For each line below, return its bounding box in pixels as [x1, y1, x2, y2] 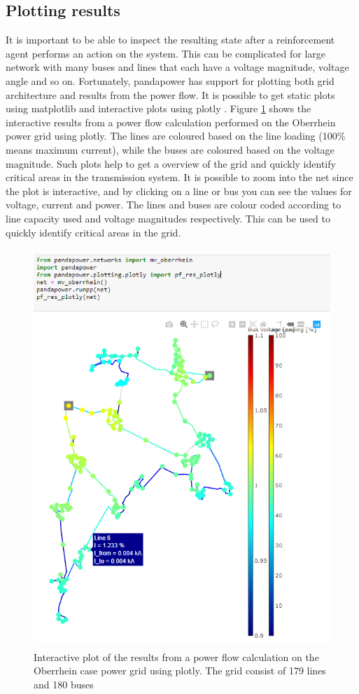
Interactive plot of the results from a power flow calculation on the [34, 649, 319, 664]
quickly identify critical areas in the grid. [6, 225, 181, 239]
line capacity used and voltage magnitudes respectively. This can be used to [6, 211, 330, 225]
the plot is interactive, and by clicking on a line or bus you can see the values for [6, 183, 352, 198]
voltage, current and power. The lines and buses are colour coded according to [6, 197, 342, 212]
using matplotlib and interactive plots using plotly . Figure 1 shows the [6, 101, 311, 116]
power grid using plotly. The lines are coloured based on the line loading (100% [6, 128, 346, 143]
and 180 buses [34, 676, 94, 691]
